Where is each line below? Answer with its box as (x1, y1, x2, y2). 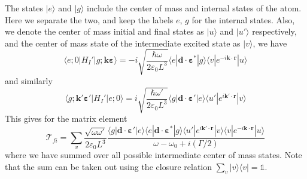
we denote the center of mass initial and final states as (5, 25, 204, 38)
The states (5, 2, 43, 14)
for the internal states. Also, (192, 13, 295, 26)
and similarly (5, 74, 53, 87)
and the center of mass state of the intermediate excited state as (5, 36, 241, 49)
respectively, (252, 25, 297, 38)
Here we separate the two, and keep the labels (5, 13, 174, 26)
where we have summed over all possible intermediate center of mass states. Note (5, 149, 302, 161)
